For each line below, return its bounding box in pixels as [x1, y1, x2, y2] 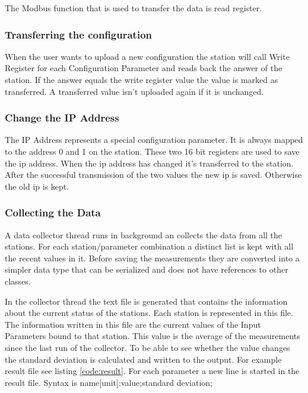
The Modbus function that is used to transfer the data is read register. [5, 2, 262, 14]
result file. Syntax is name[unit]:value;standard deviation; [5, 376, 212, 388]
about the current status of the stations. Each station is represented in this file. [5, 306, 293, 319]
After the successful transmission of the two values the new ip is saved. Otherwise [5, 168, 302, 181]
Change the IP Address [5, 110, 119, 125]
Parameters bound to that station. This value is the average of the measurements [5, 330, 300, 342]
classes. [5, 274, 31, 287]
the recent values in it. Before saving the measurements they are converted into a [5, 251, 300, 264]
